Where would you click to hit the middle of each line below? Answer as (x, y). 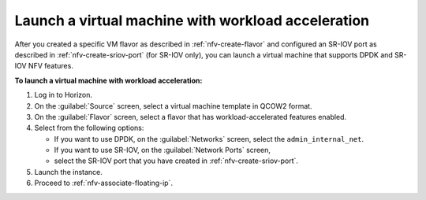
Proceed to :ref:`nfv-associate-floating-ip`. (104, 183)
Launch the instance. (68, 172)
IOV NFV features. (44, 66)
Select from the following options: (89, 128)
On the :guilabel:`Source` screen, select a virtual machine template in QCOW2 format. (173, 106)
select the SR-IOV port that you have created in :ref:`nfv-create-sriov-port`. (176, 161)
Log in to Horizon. (64, 95)
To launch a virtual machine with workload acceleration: (108, 80)
